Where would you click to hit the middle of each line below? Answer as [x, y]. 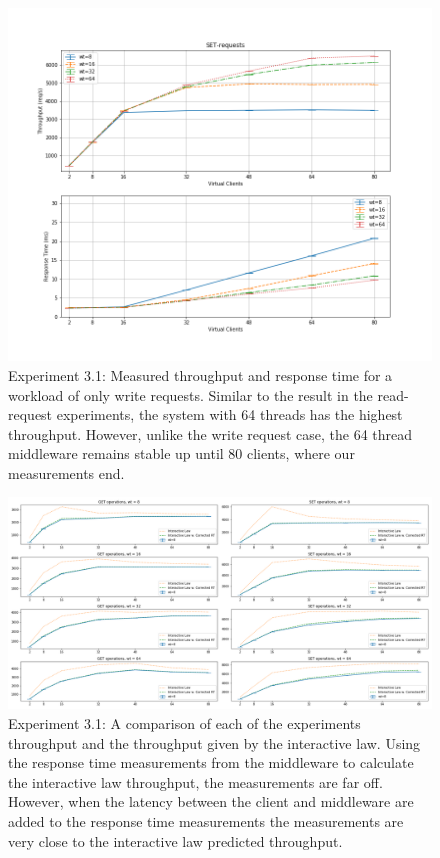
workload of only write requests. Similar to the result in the [190, 394]
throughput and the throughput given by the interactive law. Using [214, 742]
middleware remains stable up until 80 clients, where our [181, 453]
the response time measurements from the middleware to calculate [211, 762]
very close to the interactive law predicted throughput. [175, 840]
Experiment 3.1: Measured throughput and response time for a [200, 374]
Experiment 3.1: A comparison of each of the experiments [184, 723]
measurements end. [66, 472]
